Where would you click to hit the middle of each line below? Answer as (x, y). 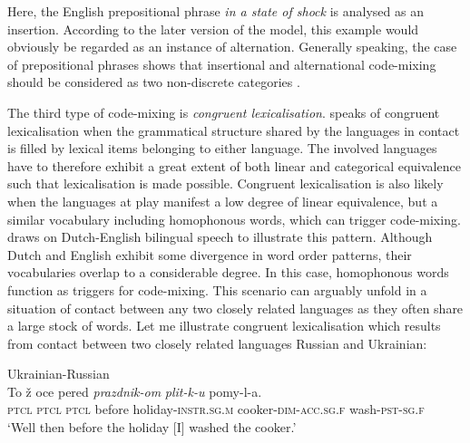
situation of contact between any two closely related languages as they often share (235, 308)
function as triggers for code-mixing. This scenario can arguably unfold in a (217, 289)
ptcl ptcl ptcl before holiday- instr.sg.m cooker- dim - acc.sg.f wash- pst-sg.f (216, 409)
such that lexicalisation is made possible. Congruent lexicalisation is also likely (225, 183)
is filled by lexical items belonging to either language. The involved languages (222, 148)
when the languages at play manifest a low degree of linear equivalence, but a (223, 201)
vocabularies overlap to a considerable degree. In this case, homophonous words (228, 272)
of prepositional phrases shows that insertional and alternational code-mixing (222, 64)
